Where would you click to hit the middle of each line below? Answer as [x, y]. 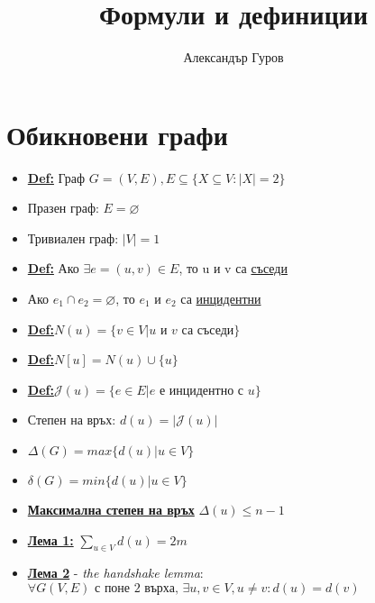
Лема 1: [50, 539]
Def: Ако [53, 268]
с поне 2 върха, [137, 588]
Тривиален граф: [73, 238]
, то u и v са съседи [233, 268]
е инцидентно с [201, 391]
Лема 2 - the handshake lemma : [115, 573]
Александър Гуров [233, 57]
